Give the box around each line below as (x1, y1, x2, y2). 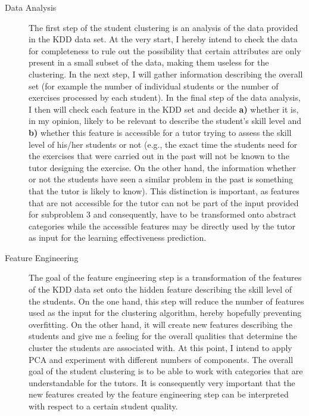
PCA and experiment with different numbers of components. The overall (29, 353, 294, 365)
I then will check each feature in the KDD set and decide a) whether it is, (29, 103, 299, 115)
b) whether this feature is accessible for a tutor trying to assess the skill (29, 126, 292, 138)
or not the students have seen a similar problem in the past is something (29, 173, 293, 185)
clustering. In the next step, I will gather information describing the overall (29, 67, 303, 80)
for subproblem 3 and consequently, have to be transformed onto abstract (29, 208, 296, 221)
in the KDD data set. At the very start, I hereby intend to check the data (29, 33, 298, 45)
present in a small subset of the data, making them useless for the (29, 56, 269, 69)
